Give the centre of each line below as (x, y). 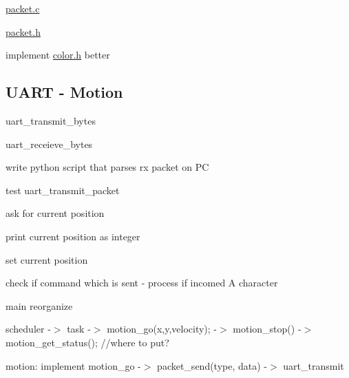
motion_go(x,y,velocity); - (162, 329)
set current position (47, 259)
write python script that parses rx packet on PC (107, 167)
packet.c (23, 8)
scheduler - (28, 329)
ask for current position (55, 213)
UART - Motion (64, 92)
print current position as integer (73, 236)
